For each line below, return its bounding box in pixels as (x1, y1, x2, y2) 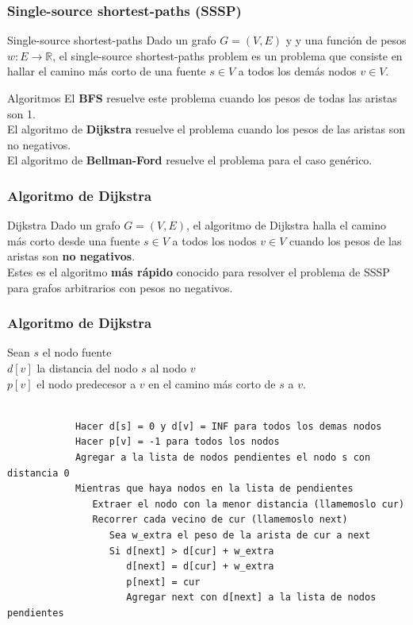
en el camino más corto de (148, 375, 276, 392)
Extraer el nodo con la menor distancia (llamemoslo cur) (92, 498, 405, 510)
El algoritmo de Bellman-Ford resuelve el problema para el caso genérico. (7, 152, 373, 168)
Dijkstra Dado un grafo (7, 217, 120, 233)
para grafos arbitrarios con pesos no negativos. (7, 279, 233, 295)
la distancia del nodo (36, 359, 138, 376)
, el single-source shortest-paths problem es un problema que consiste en (52, 47, 403, 64)
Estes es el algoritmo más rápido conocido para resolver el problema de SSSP (7, 263, 390, 280)
